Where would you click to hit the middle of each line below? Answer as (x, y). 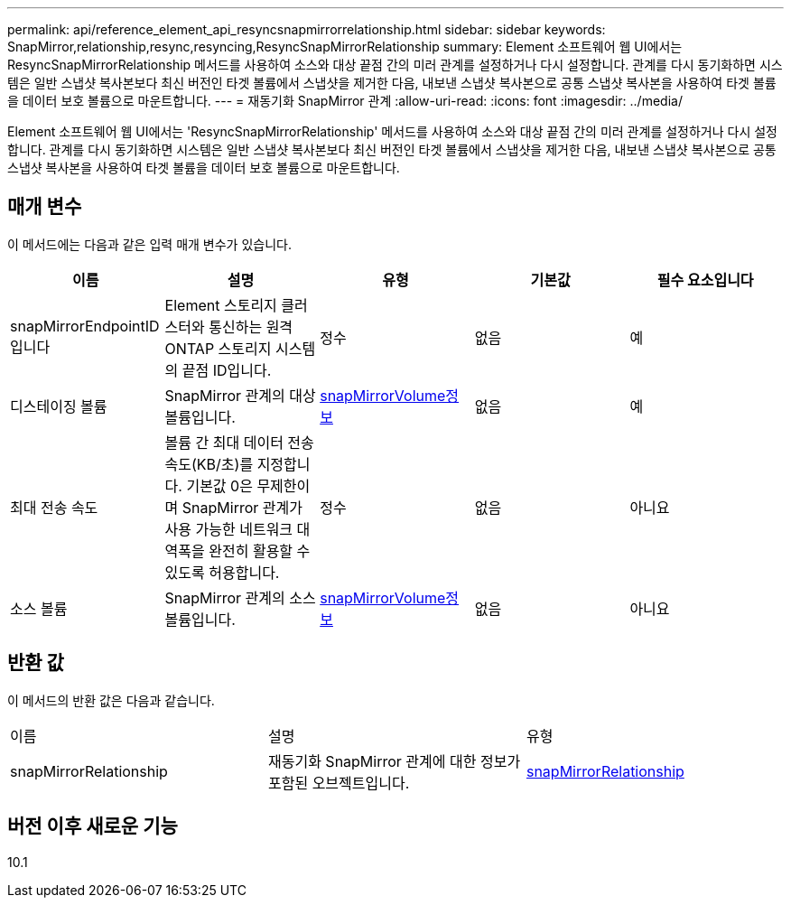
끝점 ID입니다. (227, 370)
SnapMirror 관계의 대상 (240, 395)
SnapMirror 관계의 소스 (240, 597)
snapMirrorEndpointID (85, 326)
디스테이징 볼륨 (59, 406)
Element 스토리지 (221, 305)
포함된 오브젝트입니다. (339, 783)
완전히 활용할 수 (260, 550)
